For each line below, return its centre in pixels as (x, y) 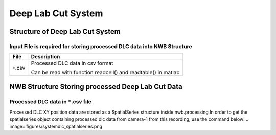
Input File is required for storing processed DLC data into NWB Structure (101, 46)
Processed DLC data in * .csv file (50, 101)
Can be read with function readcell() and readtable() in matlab (105, 73)
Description (45, 57)
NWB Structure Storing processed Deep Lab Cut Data (96, 87)
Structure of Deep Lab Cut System (65, 31)
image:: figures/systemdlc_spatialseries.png (56, 126)
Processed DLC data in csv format (72, 63)
